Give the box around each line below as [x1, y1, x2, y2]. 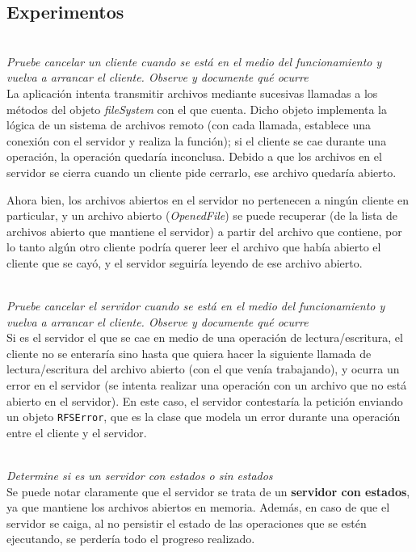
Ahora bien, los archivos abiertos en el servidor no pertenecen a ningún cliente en [6, 191, 409, 208]
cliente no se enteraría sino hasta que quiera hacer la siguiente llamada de [6, 344, 372, 361]
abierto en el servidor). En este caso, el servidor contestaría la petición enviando [6, 392, 403, 409]
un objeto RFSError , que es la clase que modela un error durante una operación [6, 408, 401, 425]
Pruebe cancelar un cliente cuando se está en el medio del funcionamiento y [6, 53, 382, 70]
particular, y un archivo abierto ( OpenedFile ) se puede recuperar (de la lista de [6, 207, 398, 224]
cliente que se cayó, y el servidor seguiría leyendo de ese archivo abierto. [6, 254, 363, 271]
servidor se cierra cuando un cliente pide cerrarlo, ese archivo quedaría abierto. [6, 163, 397, 180]
